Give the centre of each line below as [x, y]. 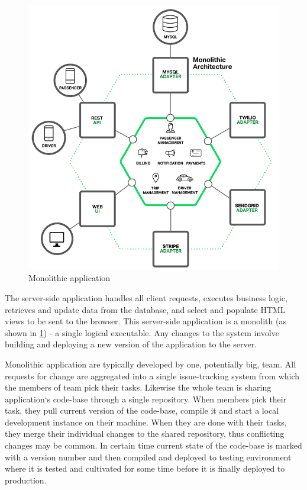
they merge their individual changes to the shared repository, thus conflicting [145, 433]
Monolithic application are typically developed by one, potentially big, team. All [151, 364]
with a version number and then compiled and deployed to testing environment [148, 457]
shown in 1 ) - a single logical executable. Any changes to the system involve [142, 332]
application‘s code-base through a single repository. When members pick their [146, 399]
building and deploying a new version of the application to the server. [131, 344]
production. [26, 480]
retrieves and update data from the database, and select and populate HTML [145, 309]
